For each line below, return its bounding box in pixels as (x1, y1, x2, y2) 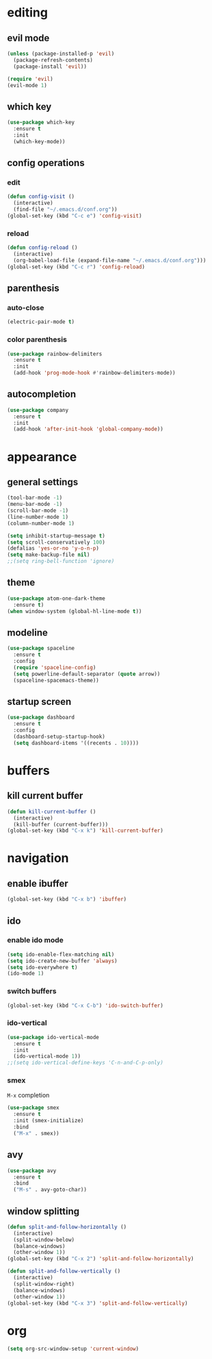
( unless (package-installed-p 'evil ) (7, 50, 115, 57)
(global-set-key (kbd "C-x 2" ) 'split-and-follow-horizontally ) (7, 1255, 194, 1262)
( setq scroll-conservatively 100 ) (7, 539, 106, 546)
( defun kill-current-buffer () (7, 808, 96, 815)
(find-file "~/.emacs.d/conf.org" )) (13, 206, 118, 213)
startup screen (7, 695, 72, 708)
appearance (7, 449, 77, 465)
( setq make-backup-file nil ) (7, 551, 90, 559)
